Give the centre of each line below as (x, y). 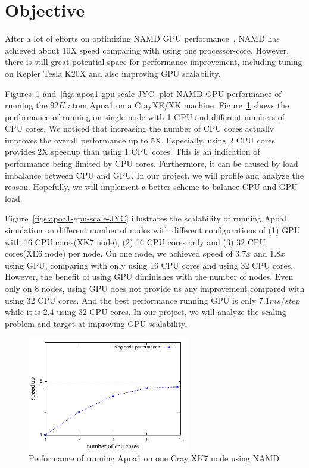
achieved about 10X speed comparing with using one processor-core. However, (147, 50)
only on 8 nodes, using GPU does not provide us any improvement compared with (155, 288)
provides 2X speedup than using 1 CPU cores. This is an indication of (132, 152)
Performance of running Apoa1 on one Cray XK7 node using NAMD (154, 458)
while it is (23, 312)
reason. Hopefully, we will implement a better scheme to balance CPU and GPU (151, 187)
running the (26, 105)
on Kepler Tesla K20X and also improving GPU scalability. (113, 73)
